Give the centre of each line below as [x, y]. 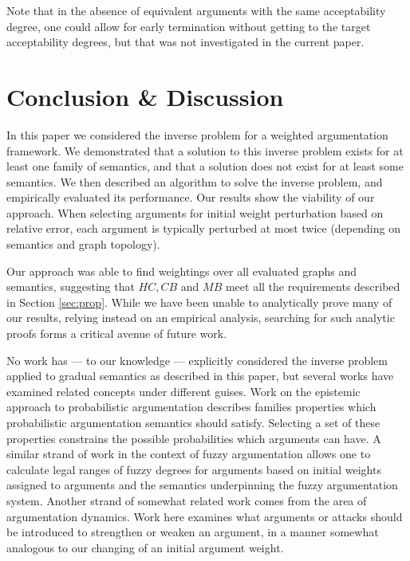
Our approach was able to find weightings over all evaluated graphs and [182, 271]
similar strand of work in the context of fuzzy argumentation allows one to [189, 454]
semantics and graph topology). [83, 244]
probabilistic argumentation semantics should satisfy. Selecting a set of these [193, 422]
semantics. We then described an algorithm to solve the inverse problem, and [195, 181]
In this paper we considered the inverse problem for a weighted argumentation [197, 134]
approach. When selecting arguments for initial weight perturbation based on [195, 212]
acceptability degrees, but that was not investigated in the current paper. [185, 42]
